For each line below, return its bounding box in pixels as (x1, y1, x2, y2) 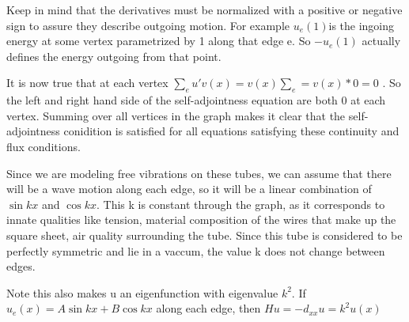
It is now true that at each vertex (6, 74, 169, 91)
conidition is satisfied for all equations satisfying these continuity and (63, 123, 400, 139)
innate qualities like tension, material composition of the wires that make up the (6, 211, 396, 228)
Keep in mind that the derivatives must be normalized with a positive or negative (6, 2, 403, 17)
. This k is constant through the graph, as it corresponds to (96, 195, 385, 212)
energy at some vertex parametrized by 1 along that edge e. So (6, 32, 311, 49)
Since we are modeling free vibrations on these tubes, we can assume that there (6, 165, 392, 181)
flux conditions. (6, 138, 81, 154)
